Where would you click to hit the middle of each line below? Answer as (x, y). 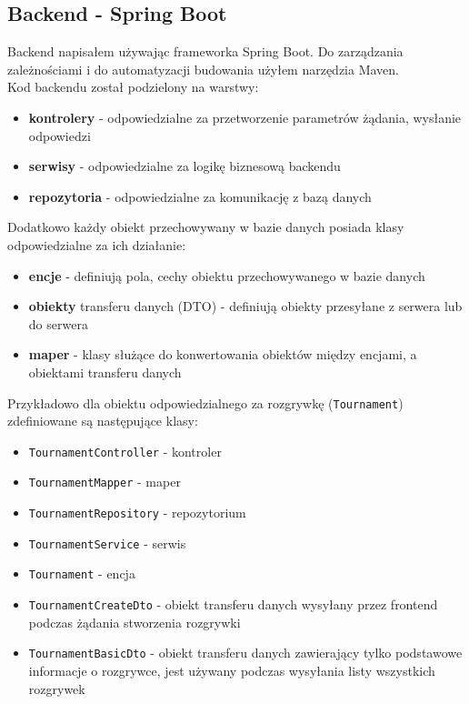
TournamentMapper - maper (105, 482)
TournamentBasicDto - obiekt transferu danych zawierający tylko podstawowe (245, 653)
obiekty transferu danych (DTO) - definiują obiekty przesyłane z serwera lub (245, 306)
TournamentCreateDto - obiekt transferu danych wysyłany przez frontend (233, 604)
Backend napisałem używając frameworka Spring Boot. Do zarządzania (205, 51)
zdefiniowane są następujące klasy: (103, 421)
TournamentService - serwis (107, 543)
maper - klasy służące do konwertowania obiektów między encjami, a (223, 354)
